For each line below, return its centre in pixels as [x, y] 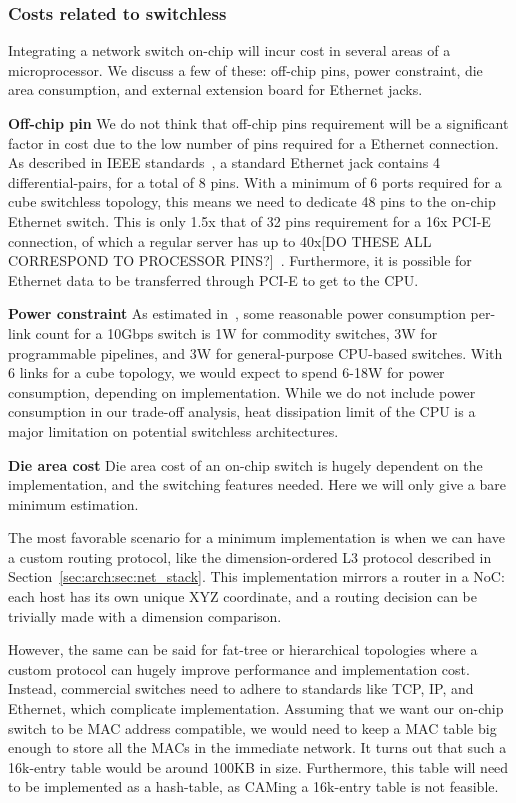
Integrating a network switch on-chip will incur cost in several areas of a [229, 50]
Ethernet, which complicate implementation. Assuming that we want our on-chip [256, 708]
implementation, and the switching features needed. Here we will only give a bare [257, 484]
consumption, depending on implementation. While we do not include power [242, 391]
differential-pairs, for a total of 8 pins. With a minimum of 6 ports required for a [255, 181]
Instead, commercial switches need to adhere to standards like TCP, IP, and [241, 688]
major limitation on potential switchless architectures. [173, 430]
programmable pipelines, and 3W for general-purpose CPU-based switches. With [255, 352]
